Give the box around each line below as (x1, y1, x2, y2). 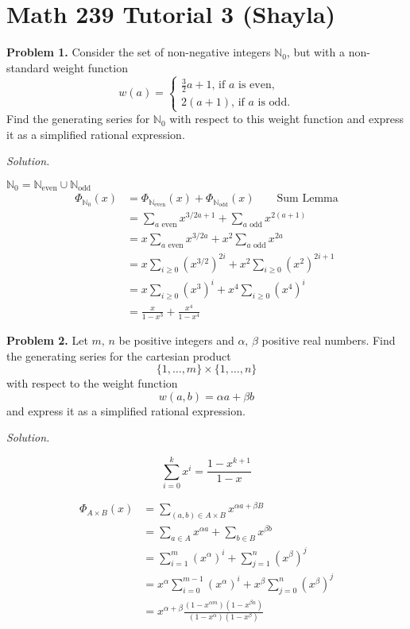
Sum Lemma (277, 193, 338, 205)
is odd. (257, 96, 291, 108)
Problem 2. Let (6, 332, 88, 349)
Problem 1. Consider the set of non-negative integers (6, 44, 271, 60)
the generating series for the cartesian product (6, 347, 231, 364)
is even (238, 79, 272, 91)
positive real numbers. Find (261, 332, 396, 349)
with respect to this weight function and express (169, 110, 404, 127)
